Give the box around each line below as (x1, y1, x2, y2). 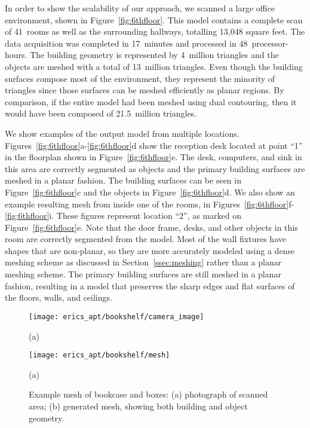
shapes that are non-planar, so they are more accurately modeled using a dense (5, 244, 295, 256)
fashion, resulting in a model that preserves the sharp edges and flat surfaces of (5, 279, 295, 292)
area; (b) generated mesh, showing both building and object (29, 399, 248, 412)
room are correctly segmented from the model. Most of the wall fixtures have (5, 233, 286, 245)
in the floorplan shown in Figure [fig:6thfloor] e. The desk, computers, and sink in (5, 151, 302, 163)
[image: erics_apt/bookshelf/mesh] (29, 351, 170, 360)
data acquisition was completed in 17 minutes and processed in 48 (5, 36, 248, 49)
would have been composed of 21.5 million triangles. (5, 107, 197, 120)
